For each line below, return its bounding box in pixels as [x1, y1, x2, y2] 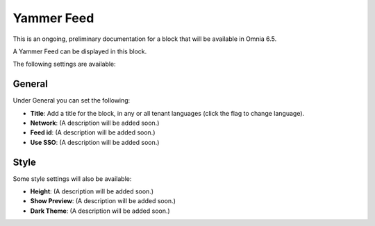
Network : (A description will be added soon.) [30, 119, 160, 128]
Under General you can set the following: [12, 96, 131, 105]
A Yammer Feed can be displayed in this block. [12, 47, 147, 55]
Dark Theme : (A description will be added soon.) [30, 207, 170, 215]
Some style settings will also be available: [12, 174, 132, 183]
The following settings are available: [12, 60, 116, 69]
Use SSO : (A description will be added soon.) [30, 138, 160, 146]
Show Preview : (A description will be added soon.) [30, 197, 176, 205]
